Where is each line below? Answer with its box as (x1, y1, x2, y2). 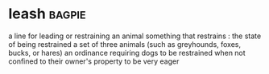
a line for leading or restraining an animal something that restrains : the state (8, 31, 262, 41)
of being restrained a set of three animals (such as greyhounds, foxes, (8, 39, 242, 49)
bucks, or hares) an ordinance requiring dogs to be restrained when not (8, 48, 246, 57)
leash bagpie (8, 5, 86, 23)
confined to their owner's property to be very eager (8, 56, 180, 66)
